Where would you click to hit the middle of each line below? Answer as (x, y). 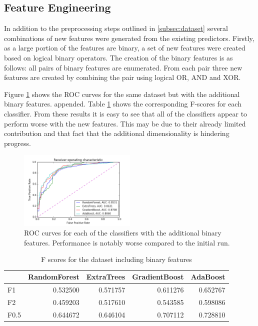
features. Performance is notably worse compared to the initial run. (127, 242)
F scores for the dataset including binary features (116, 259)
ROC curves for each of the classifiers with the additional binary (123, 233)
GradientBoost (158, 277)
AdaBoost (208, 277)
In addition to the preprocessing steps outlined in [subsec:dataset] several (116, 28)
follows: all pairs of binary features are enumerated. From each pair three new (123, 67)
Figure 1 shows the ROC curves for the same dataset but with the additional (122, 94)
